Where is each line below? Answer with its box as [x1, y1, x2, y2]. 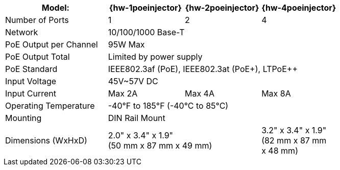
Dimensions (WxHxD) [5, 135, 87, 145]
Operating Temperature [5, 101, 95, 111]
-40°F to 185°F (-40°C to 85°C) [108, 101, 229, 111]
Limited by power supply [108, 52, 203, 62]
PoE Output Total [5, 52, 70, 62]
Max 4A [184, 88, 214, 99]
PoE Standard [5, 64, 58, 74]
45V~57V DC [108, 76, 158, 86]
